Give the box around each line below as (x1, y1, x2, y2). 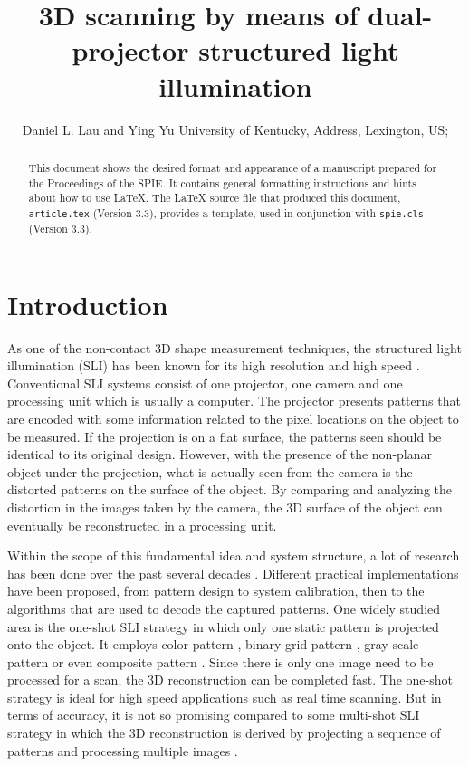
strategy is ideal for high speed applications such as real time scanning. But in (7, 687, 442, 706)
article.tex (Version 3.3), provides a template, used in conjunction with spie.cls (28, 205, 424, 220)
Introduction (7, 285, 168, 322)
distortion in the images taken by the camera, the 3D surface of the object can (7, 497, 443, 516)
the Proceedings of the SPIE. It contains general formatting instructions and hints (28, 175, 416, 190)
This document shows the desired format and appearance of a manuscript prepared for (28, 159, 437, 175)
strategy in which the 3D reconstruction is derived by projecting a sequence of (7, 723, 441, 742)
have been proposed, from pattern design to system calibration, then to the (7, 581, 425, 600)
